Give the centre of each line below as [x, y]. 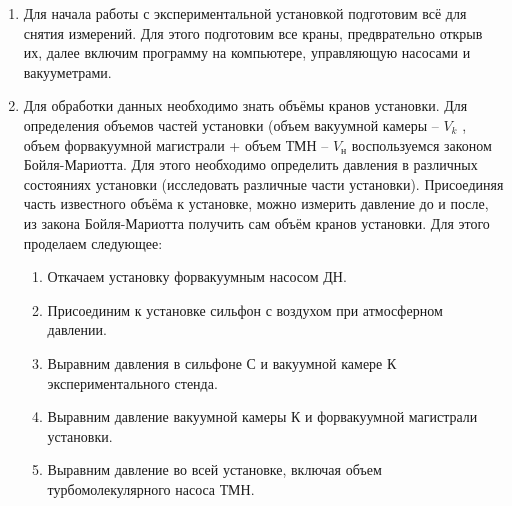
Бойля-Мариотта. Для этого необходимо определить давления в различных [250, 164]
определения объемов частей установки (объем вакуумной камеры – [231, 124]
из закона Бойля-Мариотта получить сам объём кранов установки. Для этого [256, 222]
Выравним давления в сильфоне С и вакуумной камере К [222, 362]
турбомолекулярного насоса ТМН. [151, 488]
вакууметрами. [67, 71]
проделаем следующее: [93, 242]
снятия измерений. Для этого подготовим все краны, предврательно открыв [253, 32]
